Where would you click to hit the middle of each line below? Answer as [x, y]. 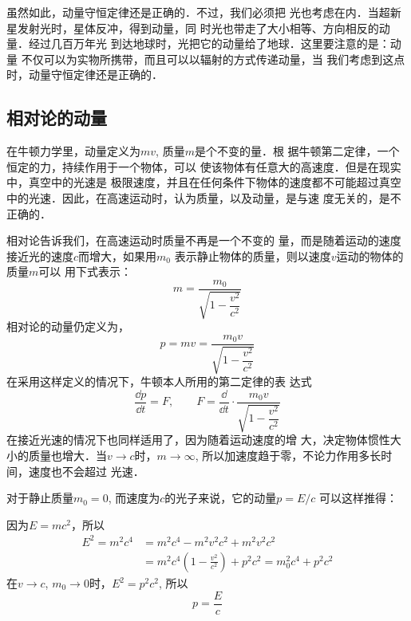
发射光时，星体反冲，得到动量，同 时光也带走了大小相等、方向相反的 [198, 28]
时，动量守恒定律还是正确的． [85, 75]
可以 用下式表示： [85, 271]
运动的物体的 [370, 255]
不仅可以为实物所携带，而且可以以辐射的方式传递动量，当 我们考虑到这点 [213, 59]
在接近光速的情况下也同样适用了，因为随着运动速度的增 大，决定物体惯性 [198, 440]
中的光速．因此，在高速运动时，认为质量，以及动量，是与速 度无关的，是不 [204, 197]
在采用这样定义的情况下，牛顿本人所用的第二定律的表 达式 [159, 381]
